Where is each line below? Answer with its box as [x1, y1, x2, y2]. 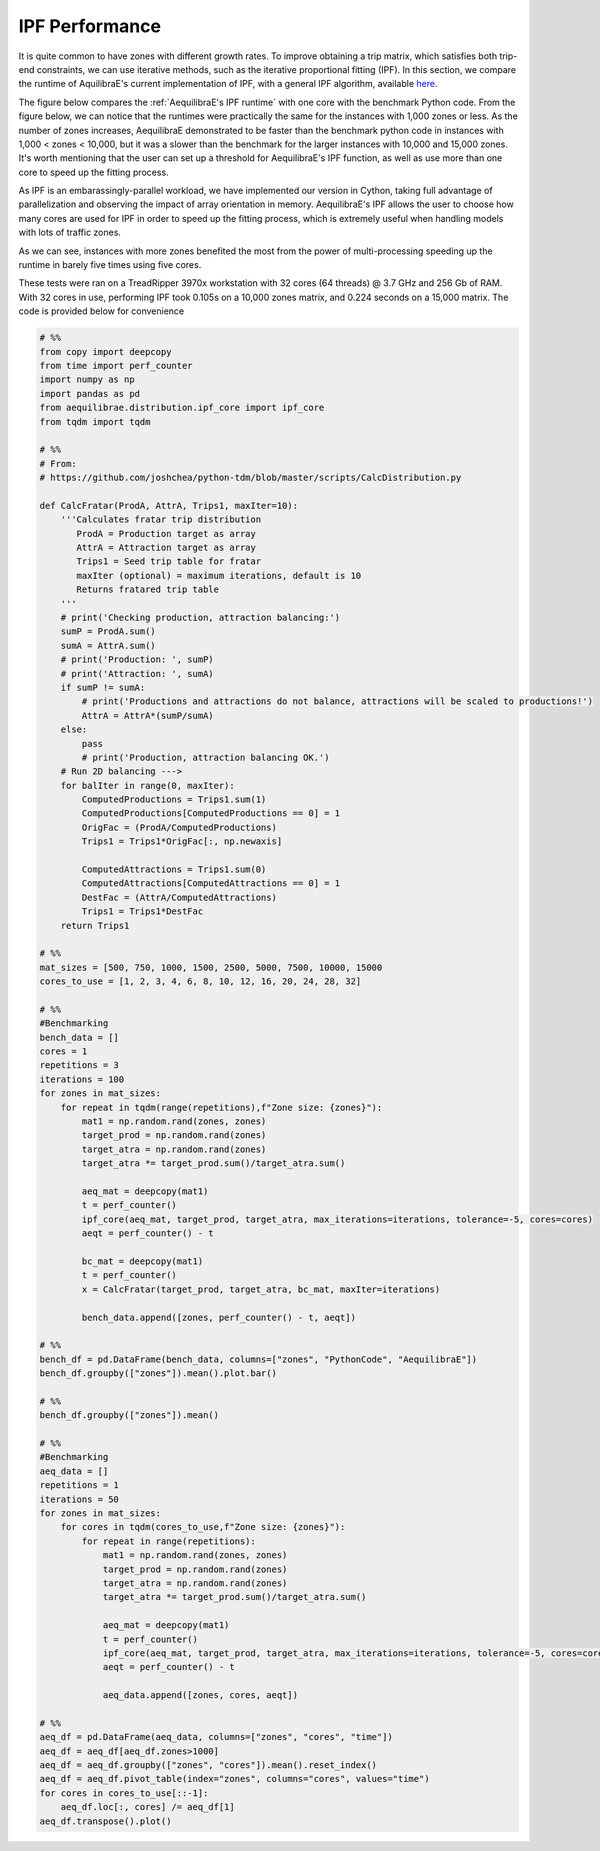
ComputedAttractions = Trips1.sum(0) [81, 864, 267, 875]
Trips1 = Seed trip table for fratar [76, 556, 262, 567]
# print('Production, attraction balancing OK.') [81, 751, 330, 763]
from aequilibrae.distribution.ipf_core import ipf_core [39, 402, 325, 414]
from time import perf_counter [39, 360, 194, 371]
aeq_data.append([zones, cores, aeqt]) [102, 1690, 299, 1701]
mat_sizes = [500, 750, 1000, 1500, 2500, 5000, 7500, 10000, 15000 [39, 961, 383, 973]
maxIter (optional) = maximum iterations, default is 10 [76, 570, 362, 581]
